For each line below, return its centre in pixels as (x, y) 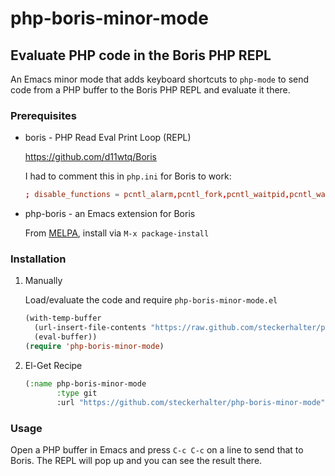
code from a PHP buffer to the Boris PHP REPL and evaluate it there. (150, 90)
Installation (38, 259)
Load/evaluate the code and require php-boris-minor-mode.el (151, 300)
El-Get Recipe (53, 365)
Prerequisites (43, 115)
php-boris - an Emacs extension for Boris (110, 214)
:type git (77, 393)
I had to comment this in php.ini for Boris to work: (128, 176)
